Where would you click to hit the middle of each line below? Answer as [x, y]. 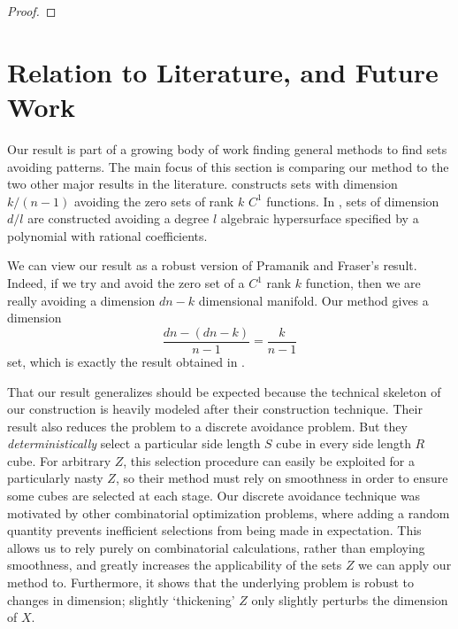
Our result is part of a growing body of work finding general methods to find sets [227, 148]
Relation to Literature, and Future [223, 71]
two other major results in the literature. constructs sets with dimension [202, 184]
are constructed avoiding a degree [118, 218]
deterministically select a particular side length [134, 443]
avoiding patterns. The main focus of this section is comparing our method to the [228, 166]
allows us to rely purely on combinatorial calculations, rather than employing [216, 547]
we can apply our [405, 565]
